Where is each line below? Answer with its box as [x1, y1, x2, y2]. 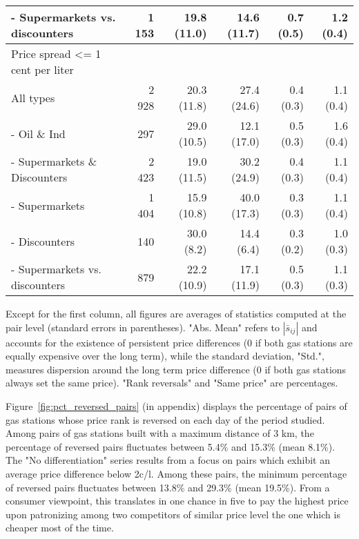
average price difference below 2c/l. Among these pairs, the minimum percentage [6, 466, 347, 480]
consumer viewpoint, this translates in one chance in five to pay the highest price [6, 493, 349, 508]
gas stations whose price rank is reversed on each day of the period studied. [6, 412, 325, 427]
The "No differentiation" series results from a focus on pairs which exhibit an [6, 453, 331, 467]
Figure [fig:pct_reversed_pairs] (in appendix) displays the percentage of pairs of [6, 398, 347, 413]
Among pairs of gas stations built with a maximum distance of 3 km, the [6, 426, 314, 440]
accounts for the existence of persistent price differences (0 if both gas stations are [6, 335, 353, 349]
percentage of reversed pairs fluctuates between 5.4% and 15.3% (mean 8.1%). [6, 439, 336, 453]
